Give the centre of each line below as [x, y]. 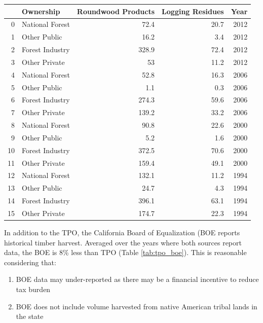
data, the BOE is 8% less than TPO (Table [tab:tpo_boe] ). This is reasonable [125, 252]
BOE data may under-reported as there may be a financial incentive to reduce [137, 279]
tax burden [33, 289]
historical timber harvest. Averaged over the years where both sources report [123, 242]
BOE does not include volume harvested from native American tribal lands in [137, 306]
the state [30, 316]
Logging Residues [193, 11]
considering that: [30, 262]
